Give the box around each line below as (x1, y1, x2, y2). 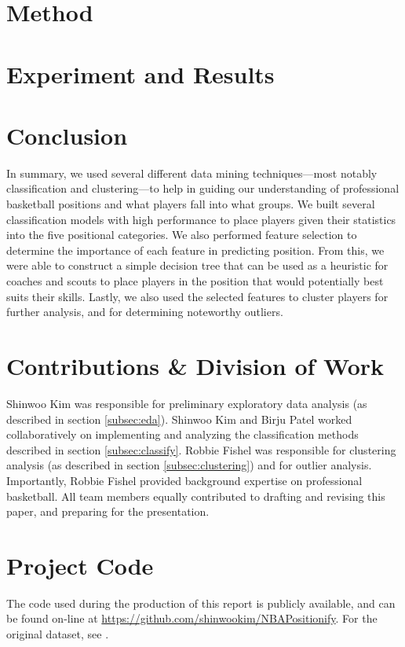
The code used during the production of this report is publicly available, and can (6, 594, 396, 611)
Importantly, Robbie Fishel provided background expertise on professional (6, 472, 363, 488)
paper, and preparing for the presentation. (6, 503, 210, 520)
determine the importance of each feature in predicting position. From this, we (6, 241, 385, 258)
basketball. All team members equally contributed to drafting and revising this (6, 487, 385, 504)
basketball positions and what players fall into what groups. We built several (6, 196, 375, 212)
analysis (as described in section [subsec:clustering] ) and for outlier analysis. (6, 457, 372, 473)
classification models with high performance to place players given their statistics (6, 211, 396, 227)
